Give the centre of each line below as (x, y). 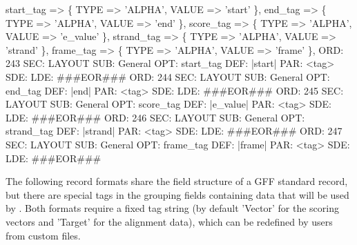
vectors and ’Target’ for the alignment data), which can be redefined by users (169, 221)
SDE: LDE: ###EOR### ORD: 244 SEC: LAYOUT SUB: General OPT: (168, 76)
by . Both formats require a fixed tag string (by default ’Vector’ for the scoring (172, 208)
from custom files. (43, 235)
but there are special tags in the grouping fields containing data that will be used (177, 194)
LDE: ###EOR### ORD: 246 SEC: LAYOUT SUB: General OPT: (155, 117)
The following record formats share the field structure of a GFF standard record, (177, 181)
